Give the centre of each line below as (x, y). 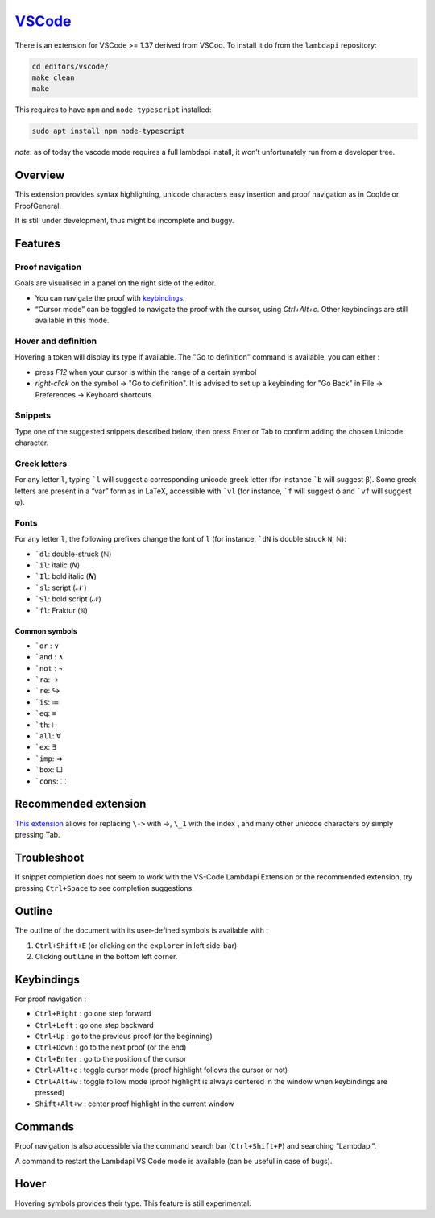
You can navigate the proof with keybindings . (110, 297)
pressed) (50, 1092)
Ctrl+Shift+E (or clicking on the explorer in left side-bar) (136, 945)
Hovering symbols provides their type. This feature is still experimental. (133, 1203)
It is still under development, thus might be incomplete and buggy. (124, 220)
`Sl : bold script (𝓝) (68, 599)
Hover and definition (56, 341)
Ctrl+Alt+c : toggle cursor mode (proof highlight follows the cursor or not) (162, 1070)
